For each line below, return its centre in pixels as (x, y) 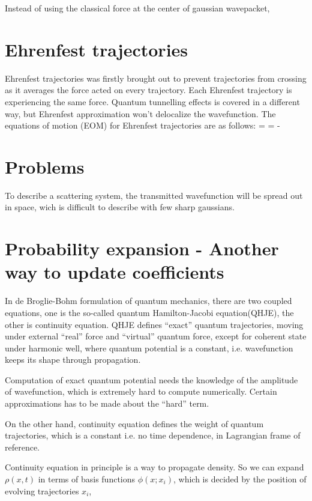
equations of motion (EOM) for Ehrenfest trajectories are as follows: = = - (142, 125)
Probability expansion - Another (142, 248)
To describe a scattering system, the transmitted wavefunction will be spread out (154, 195)
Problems (45, 166)
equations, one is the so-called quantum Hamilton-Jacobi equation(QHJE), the (149, 312)
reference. (22, 447)
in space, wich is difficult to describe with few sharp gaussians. (120, 207)
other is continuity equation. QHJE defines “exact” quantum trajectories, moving (154, 324)
